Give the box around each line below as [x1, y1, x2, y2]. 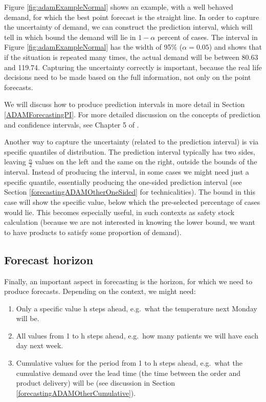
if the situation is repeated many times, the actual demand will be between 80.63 [4, 51, 258, 62]
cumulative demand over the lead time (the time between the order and [16, 367, 241, 378]
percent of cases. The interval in [157, 31, 258, 42]
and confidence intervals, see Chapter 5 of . [4, 119, 139, 130]
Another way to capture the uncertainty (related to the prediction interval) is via [4, 136, 259, 147]
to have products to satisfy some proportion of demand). [4, 226, 182, 237]
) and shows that [209, 41, 262, 52]
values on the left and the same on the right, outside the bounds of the [35, 156, 257, 167]
